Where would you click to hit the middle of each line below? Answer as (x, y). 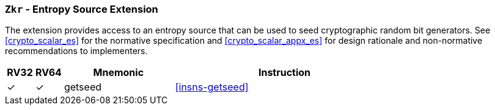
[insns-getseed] (212, 87)
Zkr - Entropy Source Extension (82, 9)
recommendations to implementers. (76, 51)
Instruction (284, 73)
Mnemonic (119, 73)
